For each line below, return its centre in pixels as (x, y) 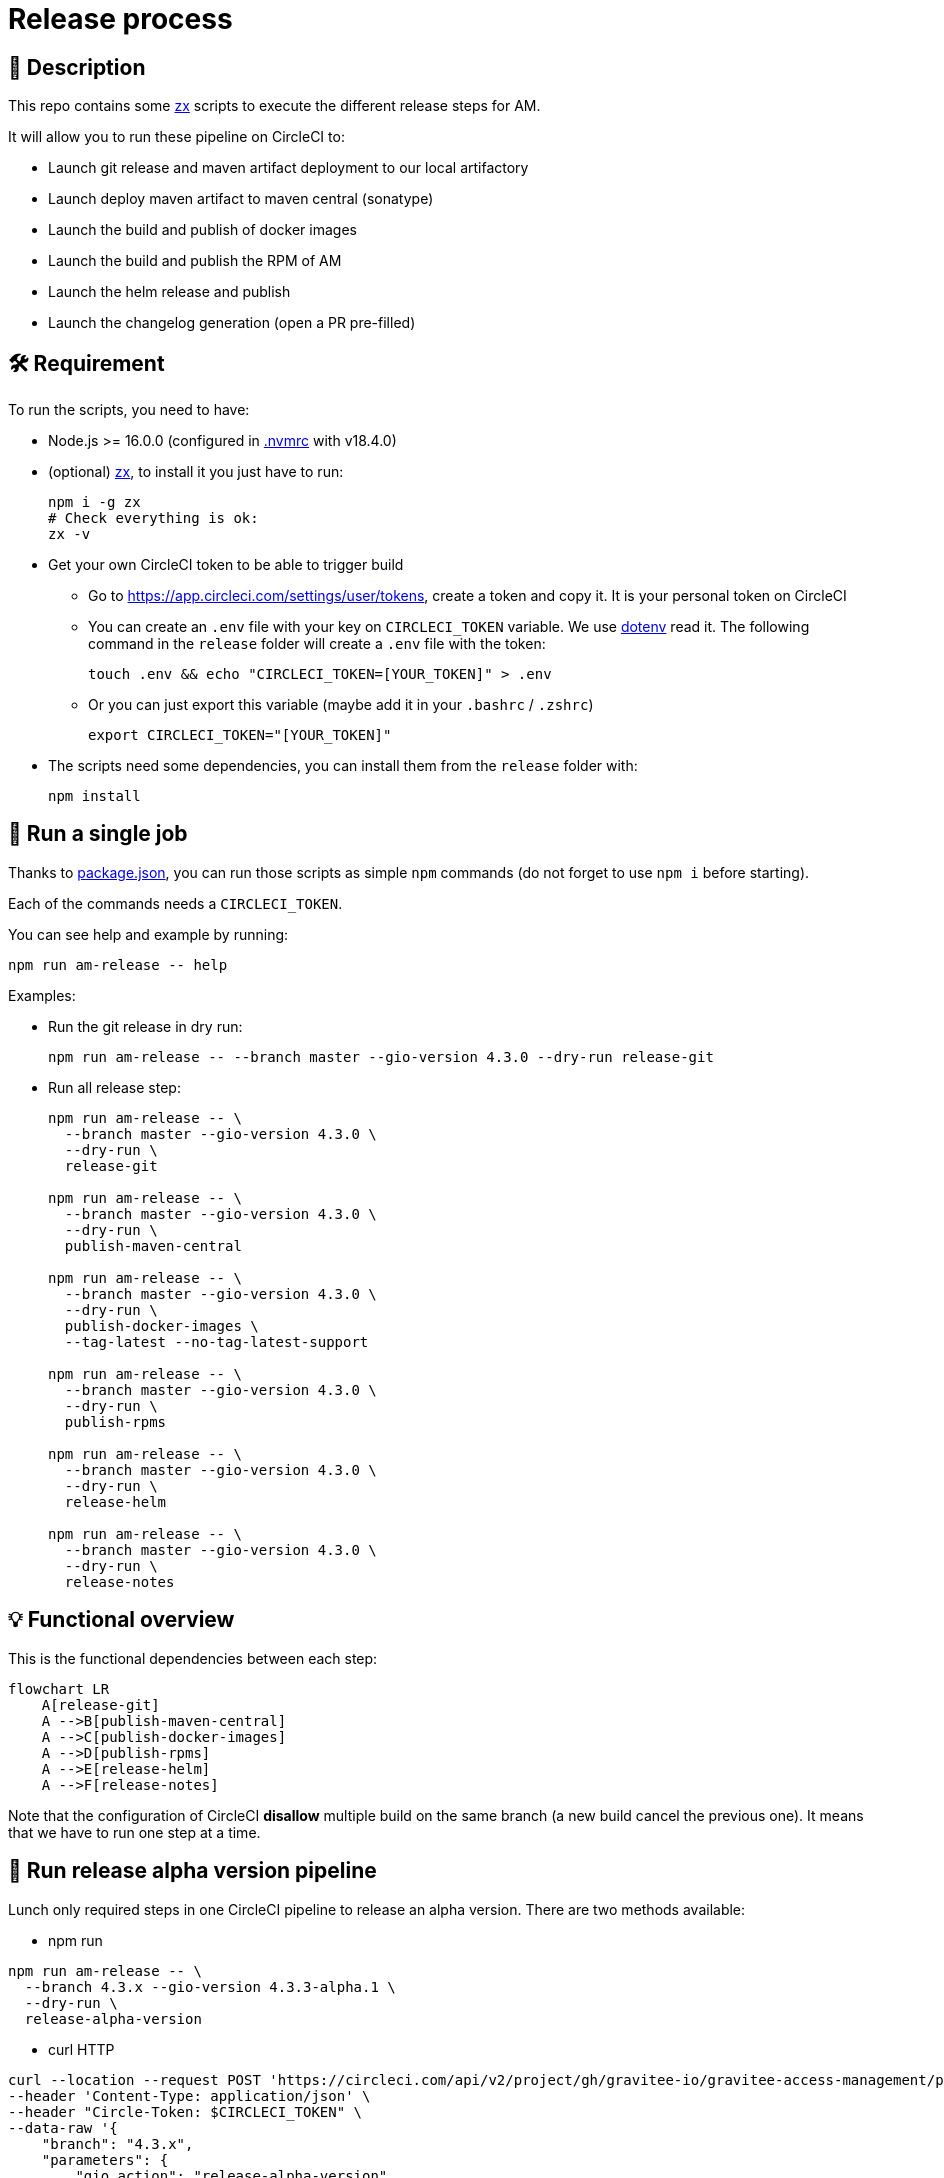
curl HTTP (81, 2049)
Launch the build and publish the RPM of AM (195, 261)
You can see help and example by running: (148, 934)
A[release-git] (100, 1704)
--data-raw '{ (63, 2127)
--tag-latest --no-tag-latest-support (216, 1341)
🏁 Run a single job (98, 834)
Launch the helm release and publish (169, 292)
